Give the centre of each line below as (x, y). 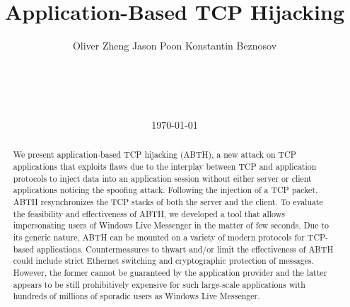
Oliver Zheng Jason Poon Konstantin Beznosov (175, 46)
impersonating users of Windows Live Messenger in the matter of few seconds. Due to (171, 225)
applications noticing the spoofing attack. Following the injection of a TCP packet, (165, 190)
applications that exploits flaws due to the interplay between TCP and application (165, 167)
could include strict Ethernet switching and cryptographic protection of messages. (163, 261)
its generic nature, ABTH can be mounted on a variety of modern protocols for (159, 237)
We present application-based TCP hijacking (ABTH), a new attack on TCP (154, 155)
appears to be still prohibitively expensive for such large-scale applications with (159, 284)
